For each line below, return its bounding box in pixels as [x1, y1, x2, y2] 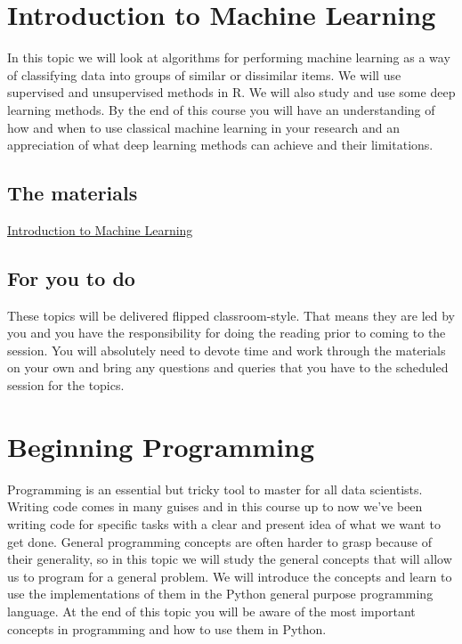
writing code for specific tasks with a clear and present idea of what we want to [7, 514, 441, 533]
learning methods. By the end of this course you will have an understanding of [7, 100, 435, 118]
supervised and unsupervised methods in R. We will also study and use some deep [7, 83, 456, 102]
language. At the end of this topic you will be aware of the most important [7, 601, 416, 620]
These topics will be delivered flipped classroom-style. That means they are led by [7, 306, 455, 324]
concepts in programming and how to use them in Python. [7, 619, 327, 638]
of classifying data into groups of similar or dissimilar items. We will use [7, 65, 401, 84]
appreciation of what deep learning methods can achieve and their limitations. [7, 135, 434, 154]
